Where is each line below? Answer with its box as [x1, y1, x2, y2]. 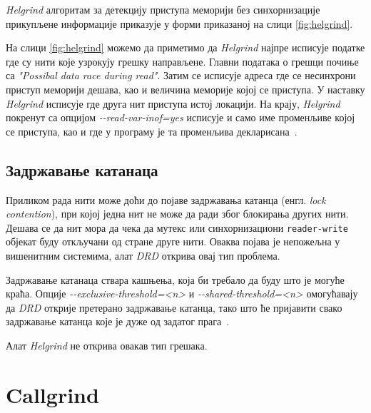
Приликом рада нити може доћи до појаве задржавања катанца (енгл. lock [6, 192, 326, 207]
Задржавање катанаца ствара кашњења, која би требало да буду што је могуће [6, 272, 345, 287]
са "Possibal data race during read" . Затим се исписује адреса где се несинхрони [6, 68, 356, 83]
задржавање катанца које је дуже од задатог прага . [6, 314, 230, 329]
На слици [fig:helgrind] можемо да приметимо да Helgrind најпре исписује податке [6, 40, 365, 55]
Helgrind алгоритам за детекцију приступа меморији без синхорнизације [6, 2, 320, 16]
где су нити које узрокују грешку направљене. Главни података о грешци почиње [6, 53, 359, 68]
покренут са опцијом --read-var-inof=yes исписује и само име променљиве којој [6, 110, 355, 125]
